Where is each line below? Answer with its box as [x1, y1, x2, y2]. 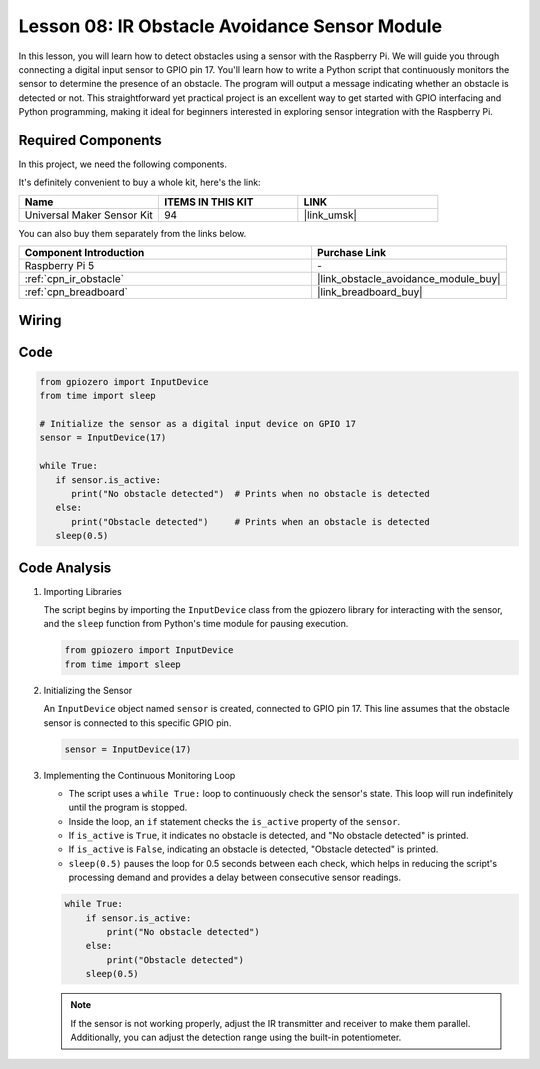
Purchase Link [316, 246, 387, 260]
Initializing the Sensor [43, 684, 133, 696]
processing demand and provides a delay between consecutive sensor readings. [68, 871, 402, 884]
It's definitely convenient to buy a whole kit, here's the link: [18, 176, 261, 189]
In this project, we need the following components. [18, 158, 227, 170]
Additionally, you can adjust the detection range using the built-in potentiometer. [70, 1031, 402, 1043]
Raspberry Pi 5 [24, 259, 95, 273]
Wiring [18, 311, 62, 329]
